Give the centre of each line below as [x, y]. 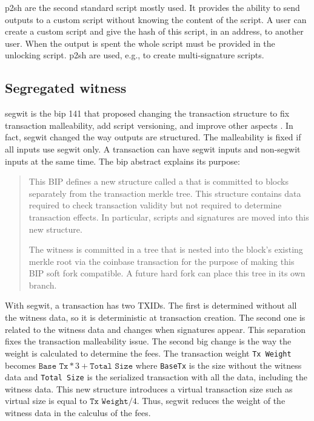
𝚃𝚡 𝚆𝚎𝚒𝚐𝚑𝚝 [109, 402]
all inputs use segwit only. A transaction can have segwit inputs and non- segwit [153, 149]
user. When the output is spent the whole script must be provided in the [140, 43]
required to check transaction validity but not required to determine [155, 205]
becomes [21, 365]
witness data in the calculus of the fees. [78, 413]
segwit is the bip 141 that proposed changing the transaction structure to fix [147, 113]
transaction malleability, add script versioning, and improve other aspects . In [149, 125]
